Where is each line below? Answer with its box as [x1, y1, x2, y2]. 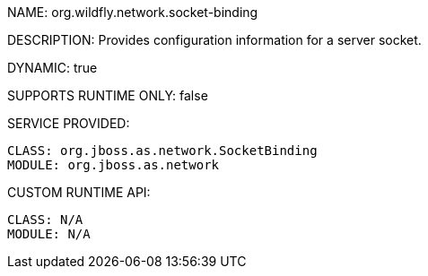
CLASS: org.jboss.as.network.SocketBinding [7, 143, 318, 158]
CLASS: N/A [7, 212, 83, 227]
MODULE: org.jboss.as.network [7, 158, 220, 172]
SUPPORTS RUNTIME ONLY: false [7, 88, 208, 103]
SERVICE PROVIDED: [7, 116, 130, 131]
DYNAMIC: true [7, 60, 98, 75]
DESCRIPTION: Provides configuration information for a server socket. [7, 32, 422, 47]
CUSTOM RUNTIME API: [7, 185, 151, 200]
